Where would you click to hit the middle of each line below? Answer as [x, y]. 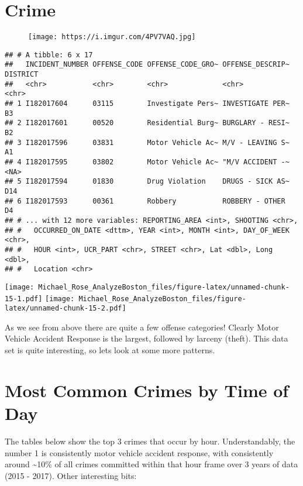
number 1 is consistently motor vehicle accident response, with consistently [139, 452]
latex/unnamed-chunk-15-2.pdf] [66, 309]
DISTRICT [22, 75]
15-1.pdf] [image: [40, 299]
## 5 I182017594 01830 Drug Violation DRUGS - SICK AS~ [147, 182]
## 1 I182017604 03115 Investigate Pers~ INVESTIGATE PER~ [147, 104]
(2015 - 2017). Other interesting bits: [71, 475]
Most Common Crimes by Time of [147, 390]
